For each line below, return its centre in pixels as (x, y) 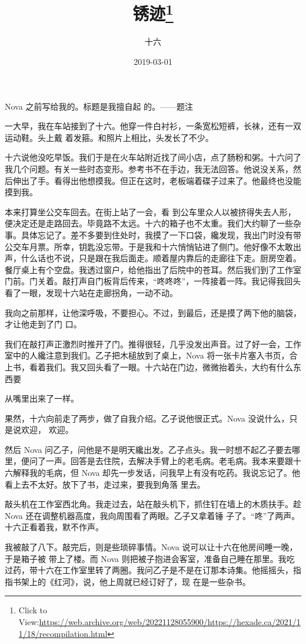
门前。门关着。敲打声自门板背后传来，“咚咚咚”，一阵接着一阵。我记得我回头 (153, 281)
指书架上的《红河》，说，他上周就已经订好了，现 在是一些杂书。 (128, 581)
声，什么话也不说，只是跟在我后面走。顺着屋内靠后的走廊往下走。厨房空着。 (153, 258)
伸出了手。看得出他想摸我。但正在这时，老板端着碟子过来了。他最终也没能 (157, 180)
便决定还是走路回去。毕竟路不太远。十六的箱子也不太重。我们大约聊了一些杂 (153, 223)
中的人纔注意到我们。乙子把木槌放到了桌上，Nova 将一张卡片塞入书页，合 (155, 355)
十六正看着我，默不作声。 (54, 527)
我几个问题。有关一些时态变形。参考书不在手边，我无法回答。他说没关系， (149, 169)
